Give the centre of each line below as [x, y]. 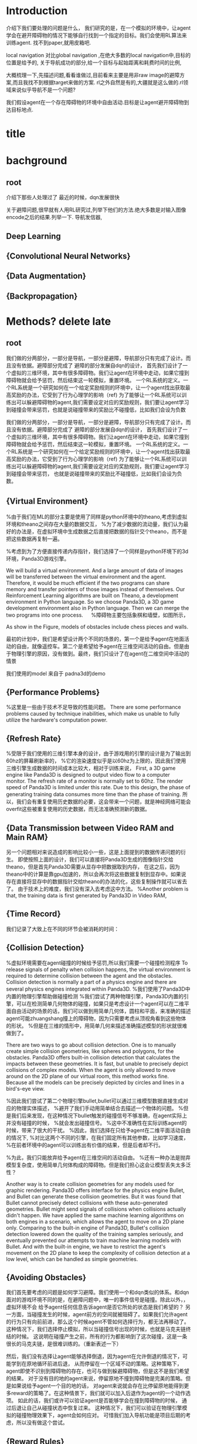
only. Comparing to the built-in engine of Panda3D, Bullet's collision [88, 1228]
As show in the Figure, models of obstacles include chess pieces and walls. [97, 627]
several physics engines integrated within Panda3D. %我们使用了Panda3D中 [98, 989]
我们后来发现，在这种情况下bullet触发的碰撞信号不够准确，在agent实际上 [99, 1115]
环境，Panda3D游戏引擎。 [38, 558]
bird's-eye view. [26, 1088]
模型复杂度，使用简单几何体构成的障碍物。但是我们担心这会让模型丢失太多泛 [98, 1165]
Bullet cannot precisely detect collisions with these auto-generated [87, 1203]
